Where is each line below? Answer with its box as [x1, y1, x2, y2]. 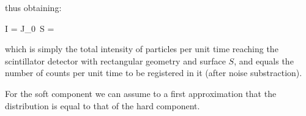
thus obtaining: [5, 1, 62, 14]
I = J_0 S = [5, 21, 54, 34]
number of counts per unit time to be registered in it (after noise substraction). [5, 66, 302, 79]
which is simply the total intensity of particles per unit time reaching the [5, 42, 278, 55]
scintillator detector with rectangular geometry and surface [5, 54, 226, 67]
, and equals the [234, 54, 294, 67]
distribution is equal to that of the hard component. [5, 99, 200, 112]
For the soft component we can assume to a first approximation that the [5, 87, 277, 99]
